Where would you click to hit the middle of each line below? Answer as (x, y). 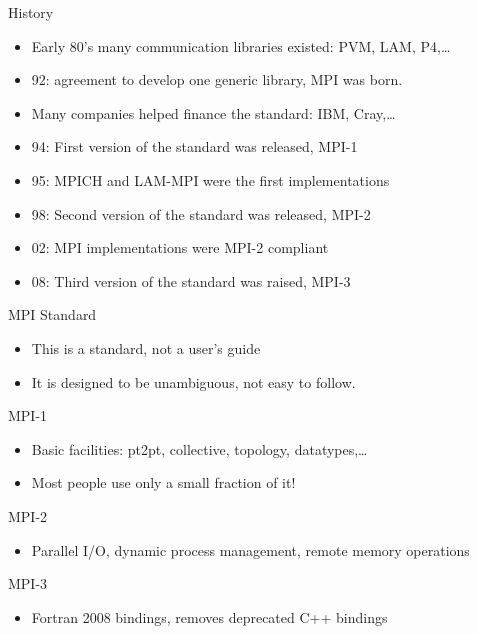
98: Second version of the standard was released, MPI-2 (201, 213)
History (31, 12)
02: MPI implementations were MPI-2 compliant (180, 247)
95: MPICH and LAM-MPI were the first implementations (210, 179)
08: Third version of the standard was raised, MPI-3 (191, 280)
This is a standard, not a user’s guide (146, 347)
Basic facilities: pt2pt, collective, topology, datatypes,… (199, 448)
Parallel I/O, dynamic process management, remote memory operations (250, 549)
